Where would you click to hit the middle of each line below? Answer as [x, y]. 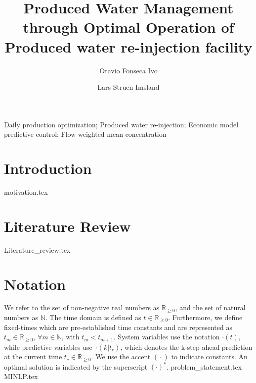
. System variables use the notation [167, 337]
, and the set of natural [210, 307]
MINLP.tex [21, 376]
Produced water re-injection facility [128, 46]
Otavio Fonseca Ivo [128, 70]
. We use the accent [121, 356]
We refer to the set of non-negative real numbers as [82, 307]
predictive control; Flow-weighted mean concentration [85, 134]
